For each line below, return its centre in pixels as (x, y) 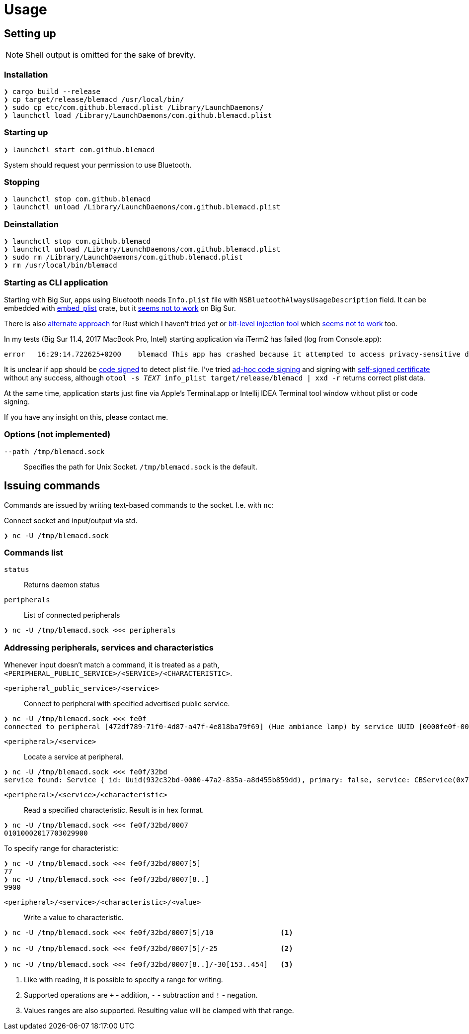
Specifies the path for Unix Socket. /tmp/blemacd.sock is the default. (141, 467)
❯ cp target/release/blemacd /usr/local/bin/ (94, 99)
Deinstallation (31, 224)
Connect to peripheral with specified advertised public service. (127, 704)
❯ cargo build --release (52, 91)
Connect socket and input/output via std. (71, 520)
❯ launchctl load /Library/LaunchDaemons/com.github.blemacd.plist (138, 115)
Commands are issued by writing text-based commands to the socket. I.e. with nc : (139, 505)
